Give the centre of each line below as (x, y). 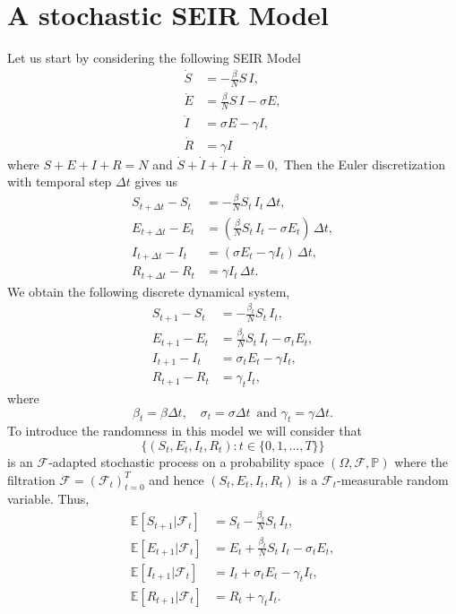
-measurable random (392, 479)
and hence (176, 479)
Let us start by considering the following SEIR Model (154, 58)
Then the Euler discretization (364, 164)
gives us (156, 182)
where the (422, 461)
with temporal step (60, 182)
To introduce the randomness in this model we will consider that (185, 431)
